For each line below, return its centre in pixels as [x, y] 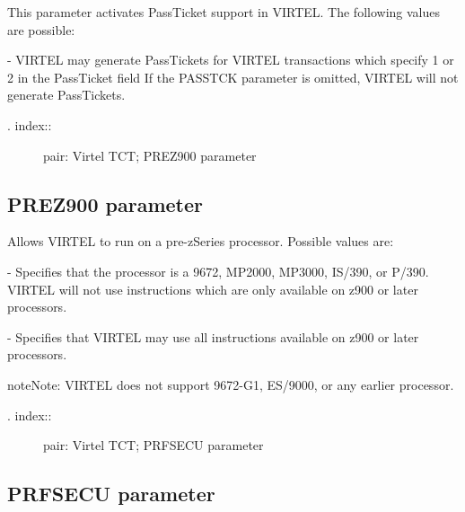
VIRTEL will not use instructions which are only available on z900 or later [213, 289]
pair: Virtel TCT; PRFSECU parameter [154, 445]
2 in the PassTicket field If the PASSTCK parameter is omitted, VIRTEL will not [233, 77]
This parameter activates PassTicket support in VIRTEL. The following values [224, 12]
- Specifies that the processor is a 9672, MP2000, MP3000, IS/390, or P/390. [218, 271]
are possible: [41, 29]
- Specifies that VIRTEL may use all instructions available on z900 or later [213, 336]
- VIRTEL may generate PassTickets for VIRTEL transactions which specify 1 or [231, 60]
